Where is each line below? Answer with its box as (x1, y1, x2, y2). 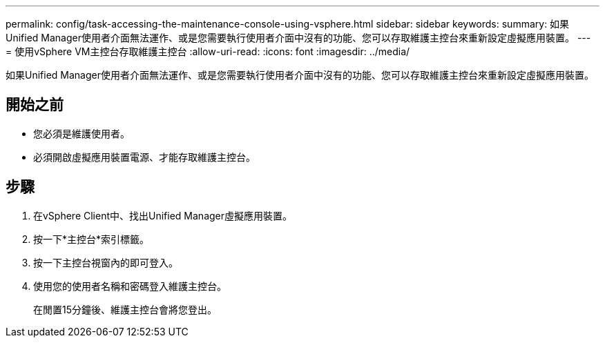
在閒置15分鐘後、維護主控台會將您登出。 (33, 303, 217, 315)
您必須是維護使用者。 (33, 127, 130, 139)
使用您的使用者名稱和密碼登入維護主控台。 (33, 280, 227, 292)
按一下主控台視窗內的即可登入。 (33, 256, 178, 268)
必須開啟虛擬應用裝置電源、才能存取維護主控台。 (33, 150, 256, 163)
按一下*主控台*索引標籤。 (33, 233, 150, 245)
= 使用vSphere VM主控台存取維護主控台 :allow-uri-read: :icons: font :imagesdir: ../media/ (6, 46, 410, 57)
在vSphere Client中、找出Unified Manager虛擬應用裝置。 (33, 209, 293, 222)
